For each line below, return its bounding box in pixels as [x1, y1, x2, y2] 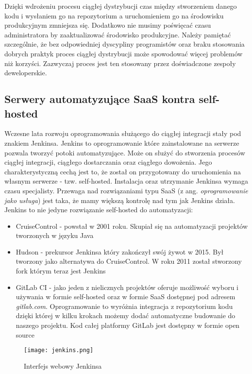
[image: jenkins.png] [24, 347, 94, 354]
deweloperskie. [4, 68, 47, 78]
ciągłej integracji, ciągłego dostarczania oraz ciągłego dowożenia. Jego [4, 157, 212, 167]
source [16, 329, 35, 340]
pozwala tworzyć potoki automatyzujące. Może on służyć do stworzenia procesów [4, 147, 245, 157]
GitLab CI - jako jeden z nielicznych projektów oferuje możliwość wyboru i [16, 282, 238, 292]
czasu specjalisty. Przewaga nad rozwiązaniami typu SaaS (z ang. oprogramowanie [4, 185, 248, 195]
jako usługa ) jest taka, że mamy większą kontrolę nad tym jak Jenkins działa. [4, 195, 235, 205]
